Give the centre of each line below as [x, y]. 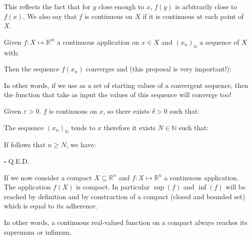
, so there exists [126, 111]
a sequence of [219, 42]
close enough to [121, 6]
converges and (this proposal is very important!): [159, 69]
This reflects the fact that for [47, 6]
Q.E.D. [19, 161]
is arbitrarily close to [206, 6]
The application [27, 187]
